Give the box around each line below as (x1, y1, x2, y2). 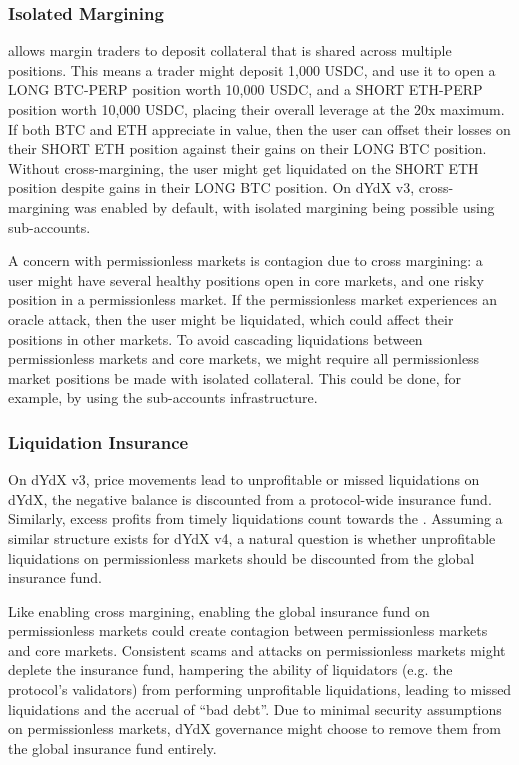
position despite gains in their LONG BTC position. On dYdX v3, (8, 177, 415, 198)
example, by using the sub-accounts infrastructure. (8, 387, 318, 408)
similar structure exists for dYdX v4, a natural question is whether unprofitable (8, 527, 496, 548)
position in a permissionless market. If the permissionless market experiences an (8, 289, 497, 310)
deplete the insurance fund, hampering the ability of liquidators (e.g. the (8, 659, 453, 680)
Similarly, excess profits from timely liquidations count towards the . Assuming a (8, 508, 503, 529)
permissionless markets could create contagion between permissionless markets (8, 620, 488, 641)
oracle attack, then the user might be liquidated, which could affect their (8, 308, 454, 329)
